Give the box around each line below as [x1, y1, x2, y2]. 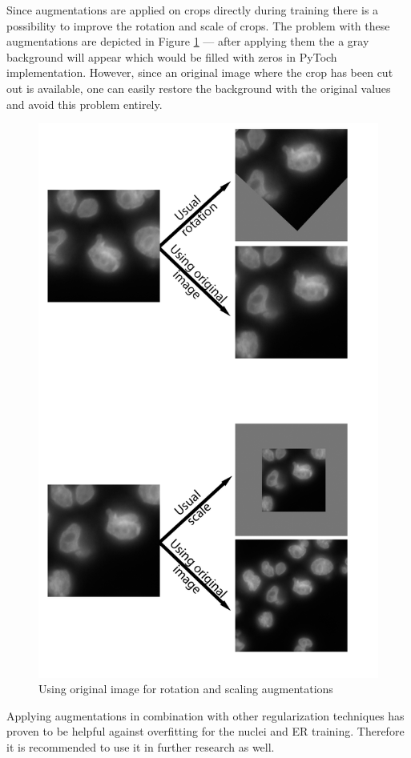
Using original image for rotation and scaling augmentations [38, 680, 333, 697]
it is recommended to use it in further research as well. [6, 738, 275, 755]
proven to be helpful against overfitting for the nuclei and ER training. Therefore [6, 723, 405, 740]
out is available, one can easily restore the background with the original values [6, 79, 391, 96]
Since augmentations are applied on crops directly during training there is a [6, 2, 379, 18]
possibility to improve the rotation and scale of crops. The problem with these [6, 17, 390, 34]
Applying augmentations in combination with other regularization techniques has [6, 707, 405, 724]
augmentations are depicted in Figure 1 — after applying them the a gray [6, 33, 369, 50]
